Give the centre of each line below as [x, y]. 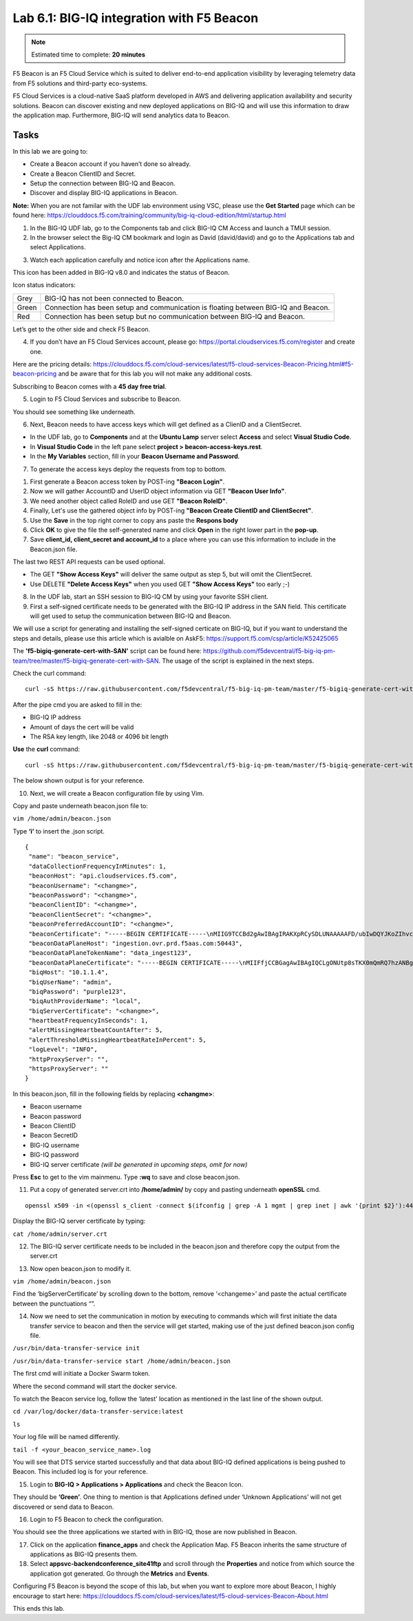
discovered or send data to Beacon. [63, 1507]
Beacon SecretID [54, 1135]
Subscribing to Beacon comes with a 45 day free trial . [89, 386]
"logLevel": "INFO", [63, 1050]
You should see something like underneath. [74, 412]
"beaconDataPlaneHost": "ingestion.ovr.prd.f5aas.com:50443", [136, 943]
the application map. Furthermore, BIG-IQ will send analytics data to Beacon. [121, 115]
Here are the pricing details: [52, 364]
